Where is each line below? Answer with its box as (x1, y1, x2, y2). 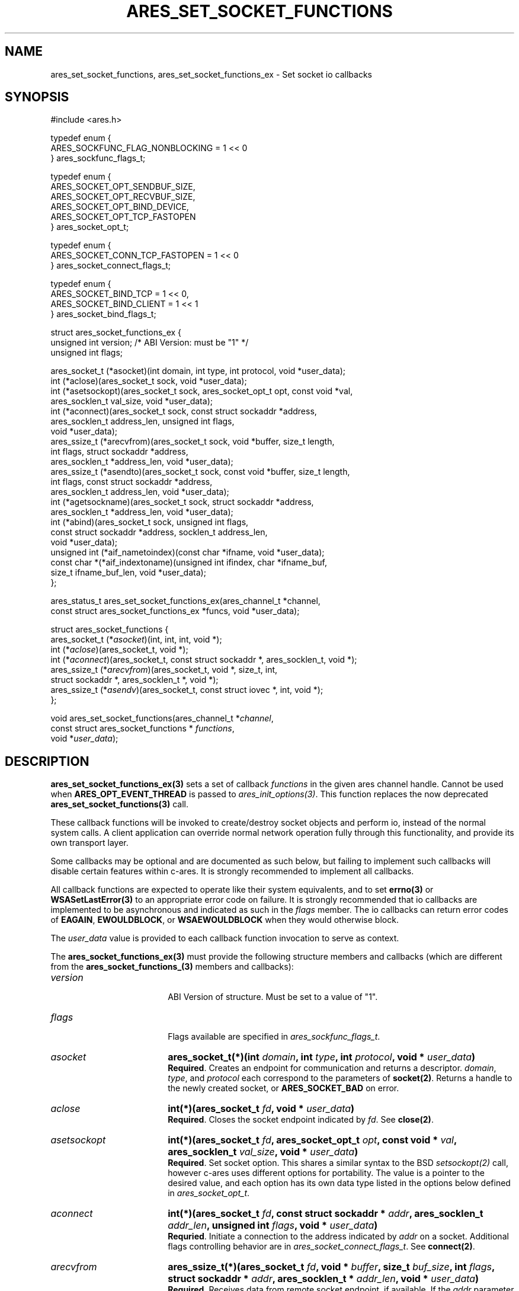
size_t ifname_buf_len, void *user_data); (50, 567, 206, 578)
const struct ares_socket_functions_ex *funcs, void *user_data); (50, 606, 300, 616)
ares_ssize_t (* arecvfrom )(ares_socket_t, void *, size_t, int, (50, 664, 278, 675)
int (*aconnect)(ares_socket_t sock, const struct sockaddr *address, (50, 406, 317, 417)
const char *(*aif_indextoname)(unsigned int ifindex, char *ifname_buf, (50, 557, 327, 568)
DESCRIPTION (5, 753, 89, 769)
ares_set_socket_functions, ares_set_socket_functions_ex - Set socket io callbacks (50, 69, 372, 79)
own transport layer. (50, 838, 129, 848)
